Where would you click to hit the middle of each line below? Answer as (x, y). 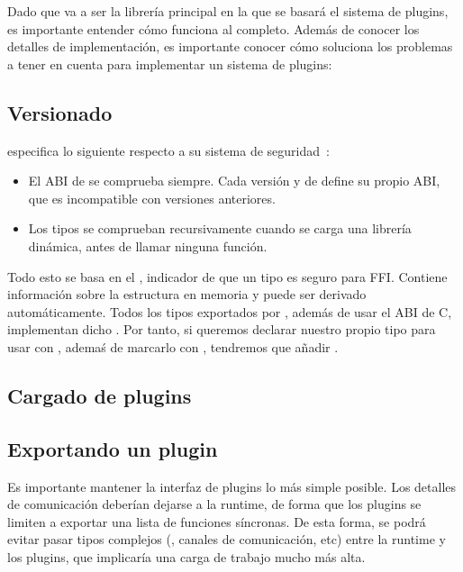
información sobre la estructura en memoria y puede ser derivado (187, 294)
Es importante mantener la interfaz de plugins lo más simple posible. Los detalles (232, 486)
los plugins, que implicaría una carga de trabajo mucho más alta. (186, 556)
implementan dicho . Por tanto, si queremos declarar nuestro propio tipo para (222, 329)
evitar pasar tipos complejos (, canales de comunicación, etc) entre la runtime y (227, 539)
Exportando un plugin (113, 448)
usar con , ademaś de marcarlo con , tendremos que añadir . (173, 346)
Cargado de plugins (100, 395)
